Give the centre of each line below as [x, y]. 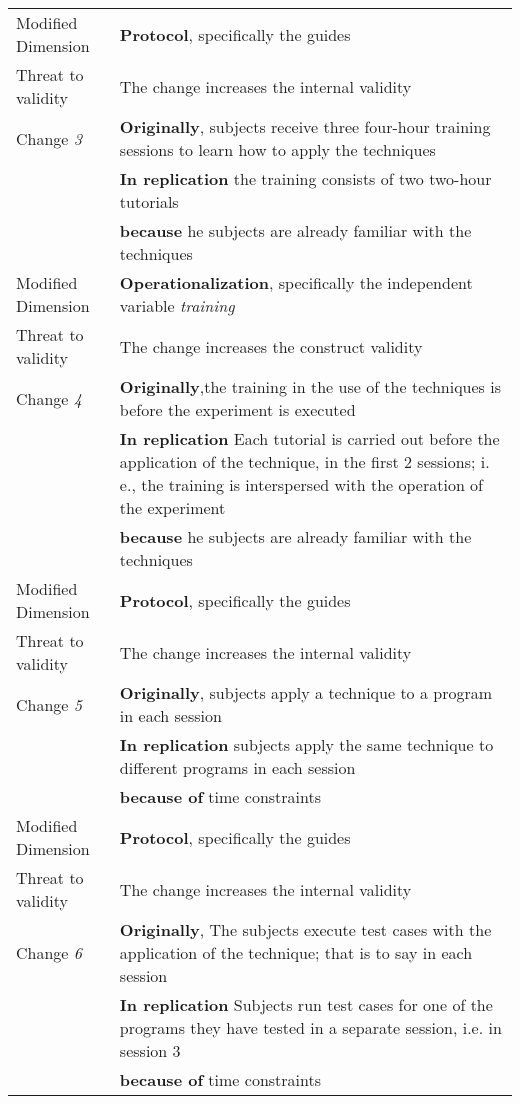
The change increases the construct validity [271, 346]
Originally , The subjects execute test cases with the [305, 929]
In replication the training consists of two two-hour [305, 178]
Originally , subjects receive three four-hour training [305, 126]
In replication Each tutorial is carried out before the [309, 438]
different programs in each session [237, 767]
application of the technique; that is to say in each [296, 952]
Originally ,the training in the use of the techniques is [310, 386]
